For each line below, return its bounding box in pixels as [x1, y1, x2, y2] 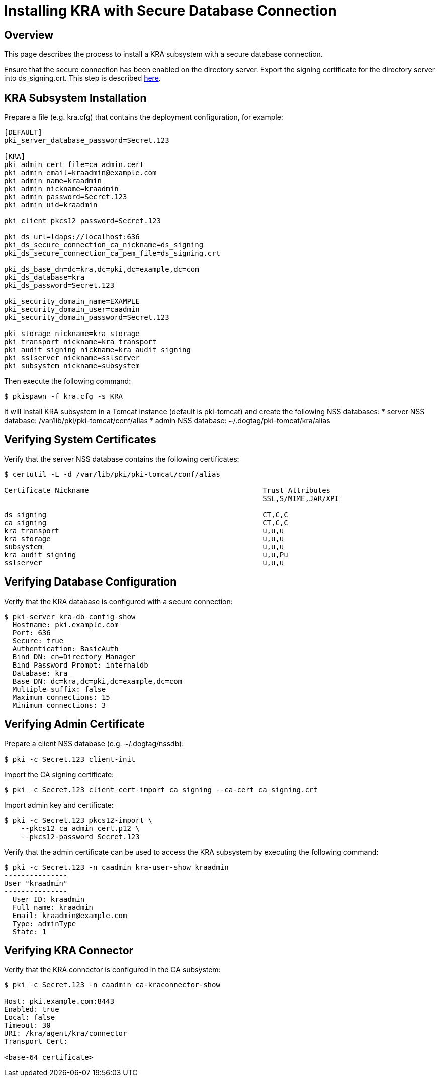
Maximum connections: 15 [12, 693, 110, 701]
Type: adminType [12, 919, 76, 928]
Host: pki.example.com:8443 [4, 997, 115, 1006]
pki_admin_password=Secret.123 [4, 193, 127, 201]
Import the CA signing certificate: [4, 770, 114, 779]
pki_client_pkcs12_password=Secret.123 [4, 217, 161, 225]
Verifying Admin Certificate [4, 718, 145, 731]
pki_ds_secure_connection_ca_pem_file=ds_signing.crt [4, 249, 220, 258]
